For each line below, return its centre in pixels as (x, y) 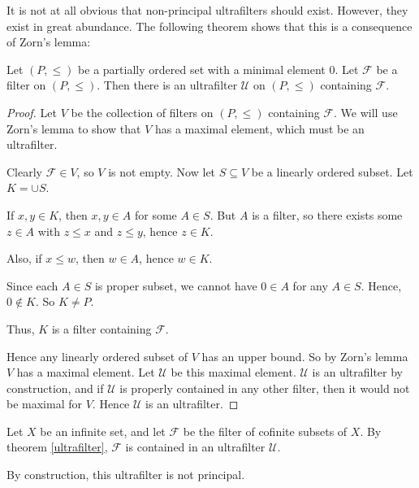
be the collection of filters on (142, 112)
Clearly (24, 171)
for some (156, 214)
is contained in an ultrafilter (195, 447)
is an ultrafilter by (357, 372)
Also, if (24, 258)
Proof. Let (32, 112)
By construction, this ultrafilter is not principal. (126, 475)
